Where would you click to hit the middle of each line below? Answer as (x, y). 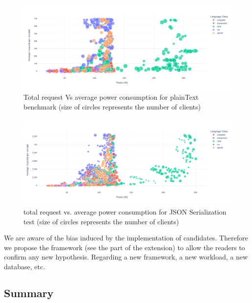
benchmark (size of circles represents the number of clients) (112, 106)
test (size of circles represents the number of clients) (101, 221)
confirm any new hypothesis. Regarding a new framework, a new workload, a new (126, 257)
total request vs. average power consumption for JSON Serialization (125, 211)
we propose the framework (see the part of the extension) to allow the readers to (125, 247)
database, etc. (25, 266)
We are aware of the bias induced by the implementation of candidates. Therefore (126, 238)
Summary (29, 292)
